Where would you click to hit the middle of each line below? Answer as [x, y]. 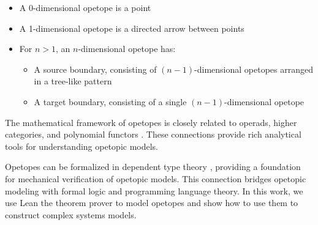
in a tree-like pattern [73, 81]
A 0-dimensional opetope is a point [85, 7]
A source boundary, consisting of [95, 69]
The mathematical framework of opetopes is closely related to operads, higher [151, 122]
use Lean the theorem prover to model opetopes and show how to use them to [152, 203]
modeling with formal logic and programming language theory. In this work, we [154, 190]
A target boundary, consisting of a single [110, 101]
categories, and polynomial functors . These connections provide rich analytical [153, 134]
